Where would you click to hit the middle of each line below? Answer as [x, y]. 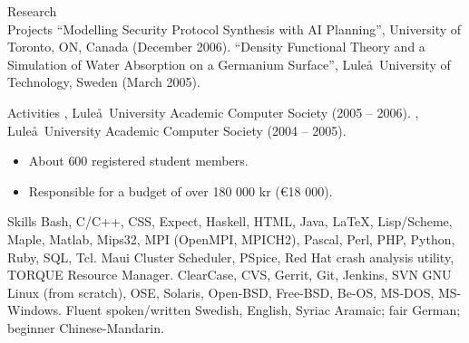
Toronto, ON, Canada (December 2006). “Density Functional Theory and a [216, 47]
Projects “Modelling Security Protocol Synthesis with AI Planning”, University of [234, 29]
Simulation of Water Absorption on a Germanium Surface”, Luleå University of [229, 64]
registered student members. [170, 161]
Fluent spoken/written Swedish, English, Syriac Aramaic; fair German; [263, 310]
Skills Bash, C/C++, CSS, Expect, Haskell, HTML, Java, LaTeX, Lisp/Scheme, [230, 221]
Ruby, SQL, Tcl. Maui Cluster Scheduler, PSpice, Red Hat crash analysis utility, [231, 257]
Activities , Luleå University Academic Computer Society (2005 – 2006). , [213, 112]
